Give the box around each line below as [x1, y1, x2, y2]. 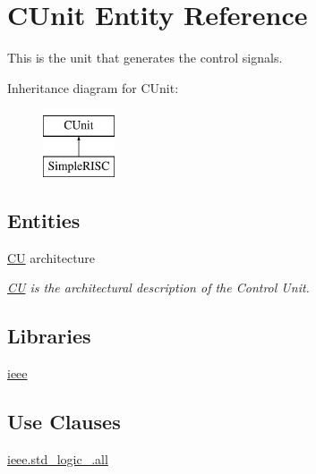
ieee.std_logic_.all [7, 449, 108, 468]
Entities [7, 206, 81, 233]
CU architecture [7, 248, 96, 267]
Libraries [7, 322, 91, 350]
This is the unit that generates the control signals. [7, 48, 283, 67]
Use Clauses [7, 408, 121, 436]
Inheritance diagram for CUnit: [7, 78, 179, 97]
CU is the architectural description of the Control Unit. [7, 278, 310, 297]
